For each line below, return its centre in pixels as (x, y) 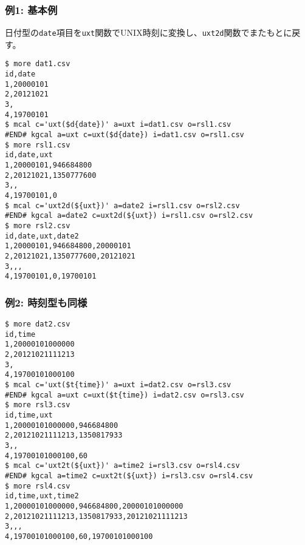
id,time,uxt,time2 (42, 496)
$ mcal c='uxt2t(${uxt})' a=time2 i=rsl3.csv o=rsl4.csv (122, 466)
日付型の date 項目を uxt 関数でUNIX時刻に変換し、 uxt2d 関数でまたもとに (149, 32)
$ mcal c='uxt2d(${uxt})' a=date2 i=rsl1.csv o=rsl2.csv (122, 205)
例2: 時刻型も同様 (46, 302)
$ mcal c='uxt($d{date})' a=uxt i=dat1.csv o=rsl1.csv (118, 125)
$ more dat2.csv (38, 324)
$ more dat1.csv (38, 64)
